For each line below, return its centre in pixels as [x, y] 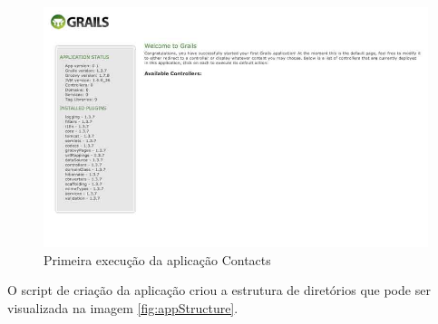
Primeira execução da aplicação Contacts [157, 259]
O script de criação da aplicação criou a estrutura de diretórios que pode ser [219, 290]
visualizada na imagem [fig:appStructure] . [123, 307]
